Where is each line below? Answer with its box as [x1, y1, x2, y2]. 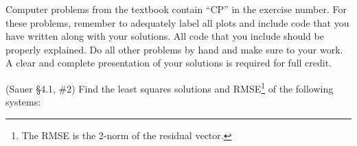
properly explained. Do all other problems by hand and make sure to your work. [5, 42, 343, 56]
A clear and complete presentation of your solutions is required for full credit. [5, 56, 332, 70]
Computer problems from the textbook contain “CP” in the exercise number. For [5, 2, 347, 16]
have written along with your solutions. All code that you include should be [5, 29, 324, 43]
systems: [5, 95, 41, 109]
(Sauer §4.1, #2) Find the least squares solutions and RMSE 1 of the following [5, 79, 334, 95]
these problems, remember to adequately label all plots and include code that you [5, 15, 349, 29]
